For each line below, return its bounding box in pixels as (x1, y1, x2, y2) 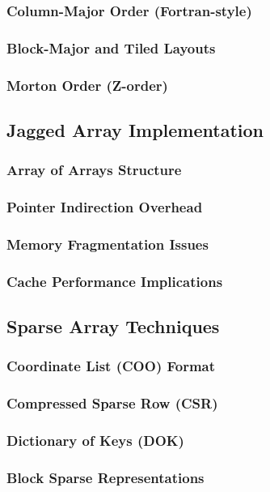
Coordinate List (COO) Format (6, 356, 216, 376)
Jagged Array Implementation (6, 117, 264, 142)
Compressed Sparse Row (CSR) (6, 393, 218, 413)
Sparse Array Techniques (6, 314, 220, 339)
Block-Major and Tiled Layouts (6, 37, 216, 58)
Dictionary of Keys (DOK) (6, 430, 184, 451)
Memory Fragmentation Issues (6, 233, 209, 254)
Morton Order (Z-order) (6, 75, 168, 95)
